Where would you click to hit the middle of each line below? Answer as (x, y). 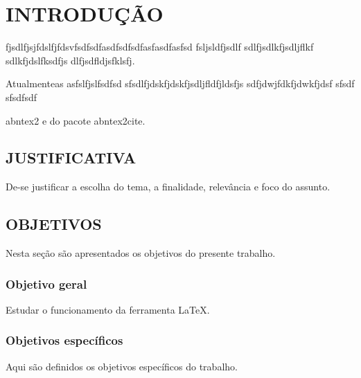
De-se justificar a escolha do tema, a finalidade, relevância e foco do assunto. (168, 187)
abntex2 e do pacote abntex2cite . (76, 120)
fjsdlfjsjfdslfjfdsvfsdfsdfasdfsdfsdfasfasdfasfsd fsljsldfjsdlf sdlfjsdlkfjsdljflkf (160, 47)
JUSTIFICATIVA (71, 157)
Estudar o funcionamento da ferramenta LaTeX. (108, 309)
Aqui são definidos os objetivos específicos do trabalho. (122, 366)
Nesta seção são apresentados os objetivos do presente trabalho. (141, 253)
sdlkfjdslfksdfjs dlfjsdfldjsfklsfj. (70, 60)
